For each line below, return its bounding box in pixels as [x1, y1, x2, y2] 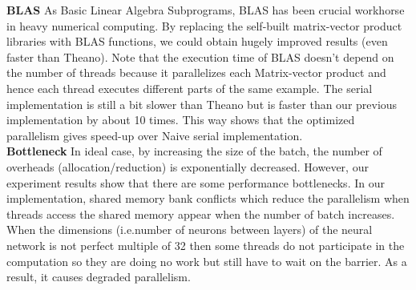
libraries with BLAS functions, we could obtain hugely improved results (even [6, 33, 388, 50]
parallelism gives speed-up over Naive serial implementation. [6, 127, 303, 143]
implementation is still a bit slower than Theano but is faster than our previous [6, 95, 398, 112]
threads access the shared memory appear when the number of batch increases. [6, 205, 395, 222]
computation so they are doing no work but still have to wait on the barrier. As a [6, 252, 407, 269]
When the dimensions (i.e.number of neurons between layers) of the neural [6, 221, 373, 238]
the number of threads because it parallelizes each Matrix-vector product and [6, 64, 386, 81]
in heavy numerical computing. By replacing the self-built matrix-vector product [6, 17, 402, 34]
